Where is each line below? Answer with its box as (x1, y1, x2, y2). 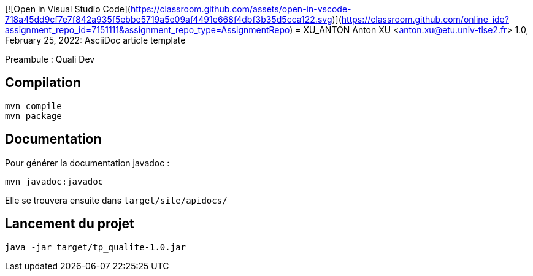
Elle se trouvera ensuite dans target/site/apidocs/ (5, 194, 228, 205)
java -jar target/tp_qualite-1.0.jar (5, 242, 186, 252)
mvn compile (5, 101, 62, 111)
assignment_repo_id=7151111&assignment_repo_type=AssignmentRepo (5, 25, 290, 35)
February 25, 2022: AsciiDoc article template (5, 35, 186, 45)
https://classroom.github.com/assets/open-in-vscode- (130, 4, 351, 14)
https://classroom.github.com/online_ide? (341, 14, 509, 25)
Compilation (5, 75, 81, 91)
